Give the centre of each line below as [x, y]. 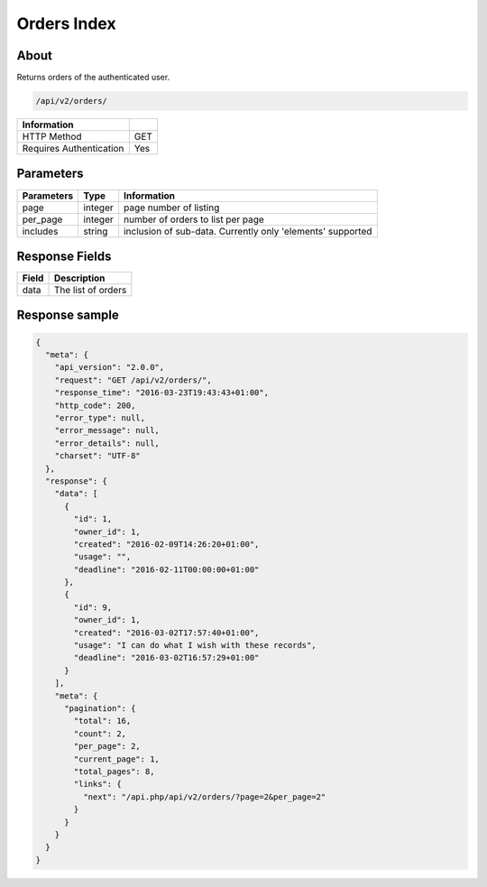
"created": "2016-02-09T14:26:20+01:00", [166, 544]
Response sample [68, 315]
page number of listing [171, 208]
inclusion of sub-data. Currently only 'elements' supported [248, 231]
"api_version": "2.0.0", [110, 367]
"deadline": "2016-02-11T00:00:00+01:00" [166, 569]
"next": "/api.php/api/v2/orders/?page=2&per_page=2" [204, 797]
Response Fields [64, 256]
